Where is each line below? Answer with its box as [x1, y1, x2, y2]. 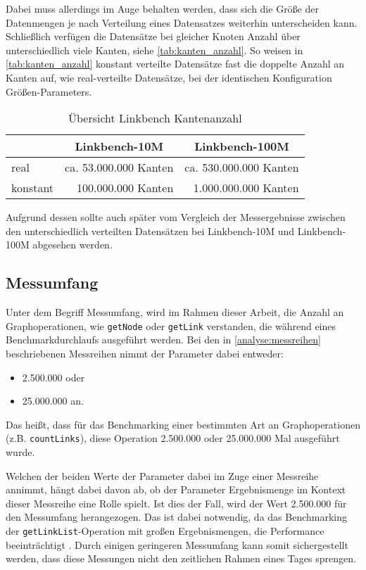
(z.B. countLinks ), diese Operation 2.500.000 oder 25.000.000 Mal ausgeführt [6, 431, 340, 445]
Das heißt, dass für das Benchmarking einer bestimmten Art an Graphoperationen [6, 417, 360, 431]
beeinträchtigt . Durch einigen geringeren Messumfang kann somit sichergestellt [6, 537, 348, 552]
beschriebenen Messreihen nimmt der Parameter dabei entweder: [6, 346, 284, 360]
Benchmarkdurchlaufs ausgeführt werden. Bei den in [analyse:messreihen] [6, 332, 321, 347]
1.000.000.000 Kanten [193, 179, 299, 196]
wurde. [6, 445, 35, 460]
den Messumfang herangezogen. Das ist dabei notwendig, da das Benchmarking [6, 509, 348, 524]
